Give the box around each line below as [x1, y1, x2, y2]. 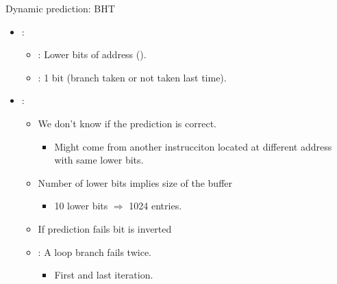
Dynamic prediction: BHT [5, 1, 115, 15]
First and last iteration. [54, 268, 153, 282]
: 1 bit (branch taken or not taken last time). [38, 70, 227, 84]
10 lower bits [54, 198, 108, 213]
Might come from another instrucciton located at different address [54, 139, 332, 153]
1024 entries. [129, 198, 182, 213]
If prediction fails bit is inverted [38, 221, 172, 235]
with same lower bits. [54, 153, 144, 167]
